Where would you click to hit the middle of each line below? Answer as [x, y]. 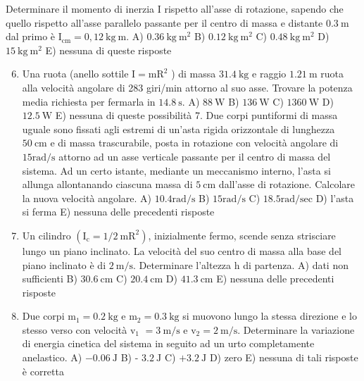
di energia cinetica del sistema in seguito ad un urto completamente [168, 343]
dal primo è [31, 36]
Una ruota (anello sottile [75, 74]
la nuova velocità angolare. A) [87, 198]
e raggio [269, 74]
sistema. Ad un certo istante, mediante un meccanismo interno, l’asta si [176, 170]
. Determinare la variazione [296, 329]
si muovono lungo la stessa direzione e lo [270, 316]
